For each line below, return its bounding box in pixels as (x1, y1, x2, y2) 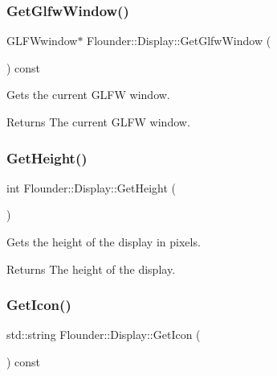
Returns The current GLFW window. (6, 114, 190, 130)
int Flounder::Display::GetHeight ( (6, 179, 177, 196)
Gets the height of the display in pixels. (6, 233, 201, 250)
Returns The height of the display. (6, 260, 176, 277)
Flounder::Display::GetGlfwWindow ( (87, 32, 271, 49)
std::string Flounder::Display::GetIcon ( (6, 326, 201, 343)
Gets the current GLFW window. (6, 86, 170, 103)
